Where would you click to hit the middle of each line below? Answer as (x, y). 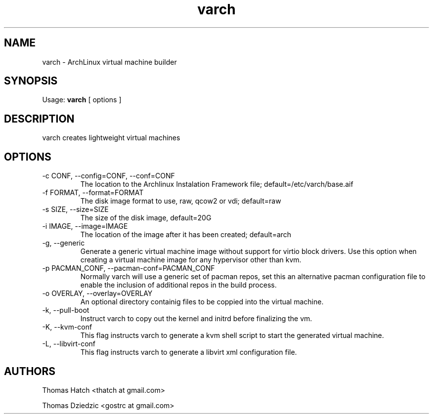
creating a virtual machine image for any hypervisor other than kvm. (191, 260)
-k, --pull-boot (66, 310)
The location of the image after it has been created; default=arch (186, 235)
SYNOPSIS (31, 81)
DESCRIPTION (39, 119)
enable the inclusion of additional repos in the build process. (178, 285)
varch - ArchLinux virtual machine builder (109, 62)
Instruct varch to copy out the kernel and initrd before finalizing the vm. (196, 319)
